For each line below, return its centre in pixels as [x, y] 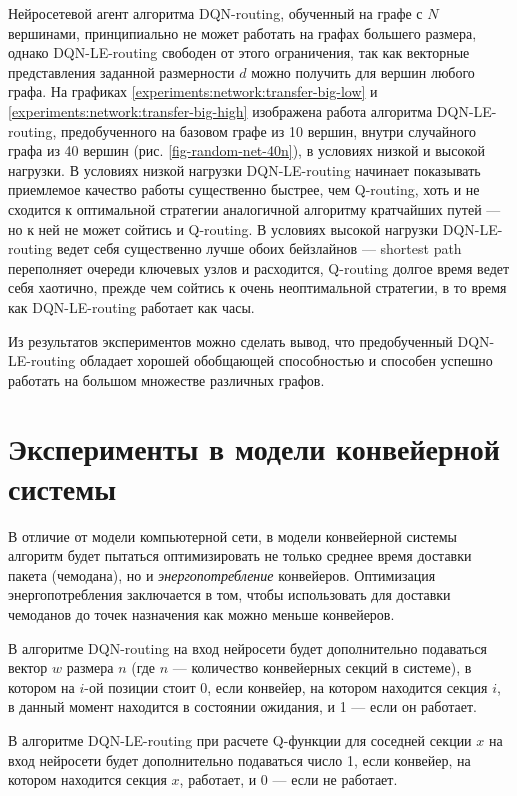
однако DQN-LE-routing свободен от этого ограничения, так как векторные [239, 52]
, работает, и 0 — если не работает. [288, 779]
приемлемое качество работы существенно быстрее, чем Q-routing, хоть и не [244, 189]
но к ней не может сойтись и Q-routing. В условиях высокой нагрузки [223, 228]
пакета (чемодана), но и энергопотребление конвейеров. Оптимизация [222, 574]
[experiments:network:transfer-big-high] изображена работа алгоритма [220, 110]
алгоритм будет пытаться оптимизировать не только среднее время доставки [240, 555]
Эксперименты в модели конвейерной [254, 448]
